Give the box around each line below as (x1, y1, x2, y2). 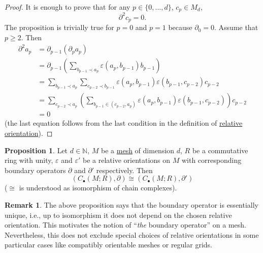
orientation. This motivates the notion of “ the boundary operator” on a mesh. (5, 219, 246, 230)
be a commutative (192, 145, 248, 155)
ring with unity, (5, 155, 53, 165)
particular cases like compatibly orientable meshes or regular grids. (5, 239, 212, 250)
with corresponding (181, 155, 242, 165)
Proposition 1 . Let (5, 145, 68, 155)
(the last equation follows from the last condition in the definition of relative (5, 118, 243, 128)
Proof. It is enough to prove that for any (5, 2, 130, 12)
